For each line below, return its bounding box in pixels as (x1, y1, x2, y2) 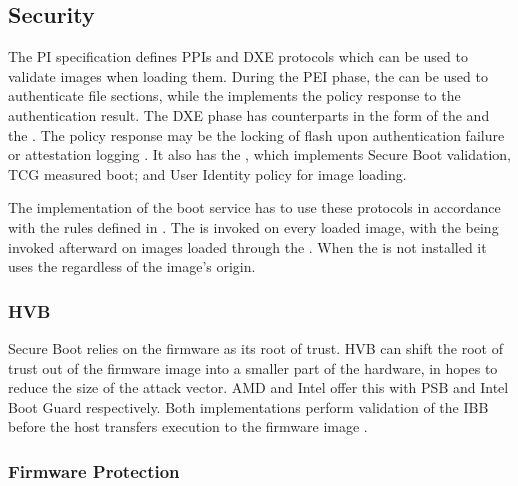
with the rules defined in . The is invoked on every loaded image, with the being (8, 216, 499, 237)
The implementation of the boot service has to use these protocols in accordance (8, 197, 501, 218)
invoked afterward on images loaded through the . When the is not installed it (8, 236, 487, 257)
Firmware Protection (8, 458, 180, 483)
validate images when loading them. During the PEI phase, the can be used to (8, 65, 488, 86)
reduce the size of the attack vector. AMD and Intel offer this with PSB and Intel (8, 377, 509, 398)
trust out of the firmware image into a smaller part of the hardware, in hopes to (8, 357, 498, 378)
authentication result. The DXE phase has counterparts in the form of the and (8, 104, 490, 125)
